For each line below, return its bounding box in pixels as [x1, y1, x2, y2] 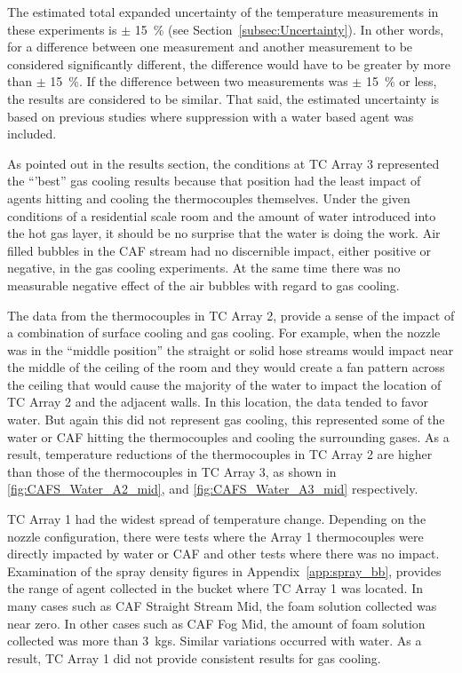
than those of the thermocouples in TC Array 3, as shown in [7, 462, 337, 480]
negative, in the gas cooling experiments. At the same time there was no [7, 258, 401, 277]
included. [7, 124, 57, 143]
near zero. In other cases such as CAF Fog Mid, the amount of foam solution [7, 614, 426, 632]
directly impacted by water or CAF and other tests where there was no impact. [7, 544, 440, 563]
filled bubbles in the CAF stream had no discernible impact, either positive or [7, 241, 432, 259]
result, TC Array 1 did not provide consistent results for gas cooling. [7, 648, 381, 667]
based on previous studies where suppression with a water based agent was [7, 107, 414, 125]
